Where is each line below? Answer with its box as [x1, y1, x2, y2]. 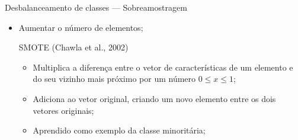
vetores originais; [33, 104, 94, 116]
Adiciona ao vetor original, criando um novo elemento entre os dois [33, 92, 276, 104]
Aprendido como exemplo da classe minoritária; [33, 124, 206, 136]
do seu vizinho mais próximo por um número [33, 72, 196, 85]
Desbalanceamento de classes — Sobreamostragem [5, 1, 187, 13]
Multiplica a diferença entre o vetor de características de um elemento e [33, 61, 293, 73]
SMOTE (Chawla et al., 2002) [18, 41, 129, 53]
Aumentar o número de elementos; [18, 21, 143, 33]
